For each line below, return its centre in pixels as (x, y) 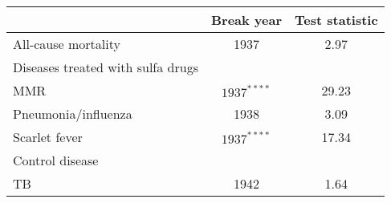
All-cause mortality (67, 44)
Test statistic (336, 20)
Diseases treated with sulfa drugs (106, 67)
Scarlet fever (48, 137)
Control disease (56, 160)
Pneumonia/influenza (73, 114)
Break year (246, 20)
